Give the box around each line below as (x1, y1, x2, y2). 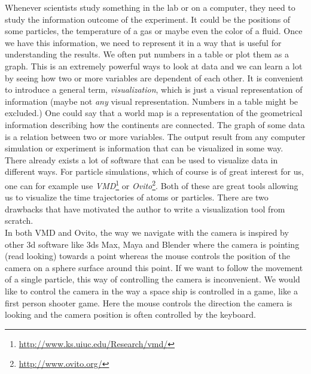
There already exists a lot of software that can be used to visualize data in (5, 153, 278, 166)
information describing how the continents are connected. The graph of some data (5, 118, 305, 130)
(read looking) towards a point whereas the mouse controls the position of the (5, 250, 290, 262)
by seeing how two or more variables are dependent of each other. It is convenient (5, 71, 304, 84)
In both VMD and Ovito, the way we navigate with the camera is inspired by (5, 226, 289, 238)
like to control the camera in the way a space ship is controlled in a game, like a (5, 284, 298, 297)
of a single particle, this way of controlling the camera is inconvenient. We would (5, 273, 300, 285)
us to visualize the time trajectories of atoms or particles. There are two (5, 191, 269, 203)
